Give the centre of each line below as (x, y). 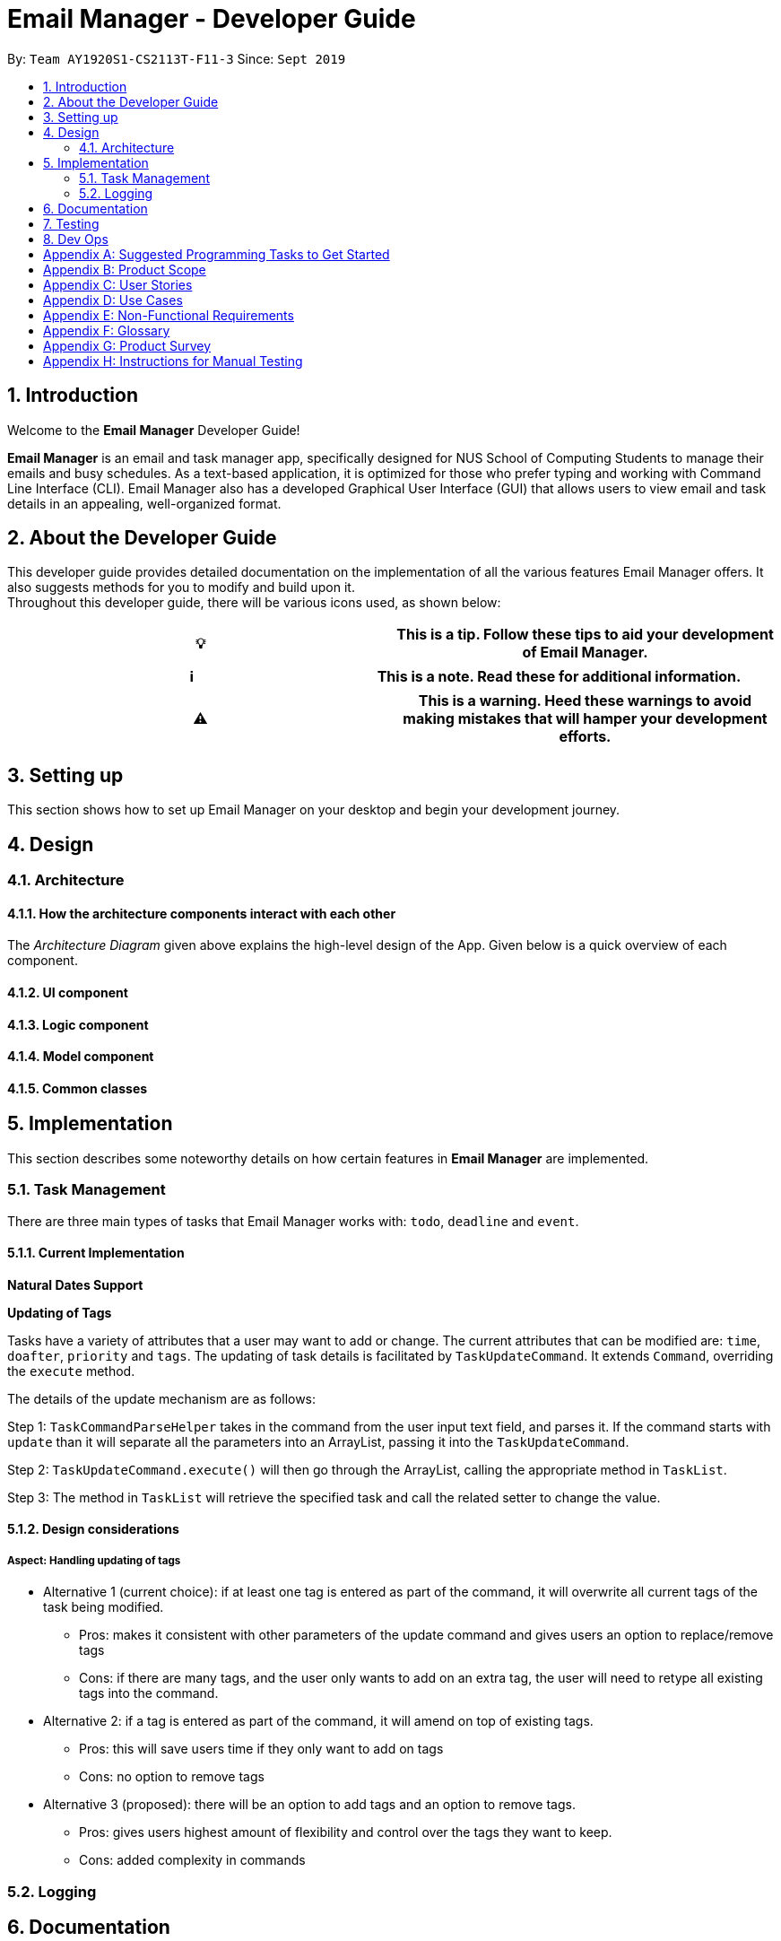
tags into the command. (149, 1693)
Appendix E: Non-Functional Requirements (169, 315)
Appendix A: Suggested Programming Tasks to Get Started (217, 254)
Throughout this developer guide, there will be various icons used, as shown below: (254, 603)
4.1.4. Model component (81, 1057)
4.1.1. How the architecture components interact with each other (202, 913)
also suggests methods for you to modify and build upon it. (181, 588)
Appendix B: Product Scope (125, 269)
